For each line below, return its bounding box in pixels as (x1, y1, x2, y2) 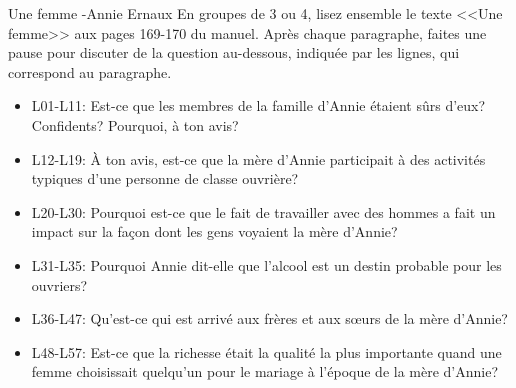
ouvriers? (31, 274, 88, 295)
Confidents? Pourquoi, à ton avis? (31, 114, 239, 135)
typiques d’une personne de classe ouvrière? (31, 168, 299, 189)
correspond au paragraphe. (8, 61, 172, 82)
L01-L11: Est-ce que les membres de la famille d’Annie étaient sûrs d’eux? (31, 95, 486, 116)
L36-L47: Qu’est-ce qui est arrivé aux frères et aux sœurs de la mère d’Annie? (31, 308, 508, 329)
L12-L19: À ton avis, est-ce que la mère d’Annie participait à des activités (31, 148, 486, 169)
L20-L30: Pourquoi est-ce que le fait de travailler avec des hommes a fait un (31, 201, 496, 222)
